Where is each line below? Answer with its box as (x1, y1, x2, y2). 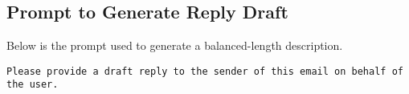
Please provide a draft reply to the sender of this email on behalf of (6, 65, 403, 77)
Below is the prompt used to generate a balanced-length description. (6, 37, 343, 54)
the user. (6, 79, 59, 91)
